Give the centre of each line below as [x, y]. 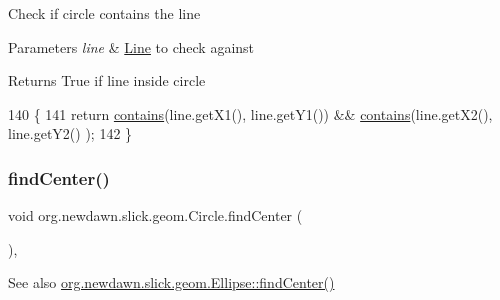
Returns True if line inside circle [107, 80]
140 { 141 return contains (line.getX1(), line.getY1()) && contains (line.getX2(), [250, 113]
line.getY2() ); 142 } [70, 133]
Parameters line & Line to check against [131, 46]
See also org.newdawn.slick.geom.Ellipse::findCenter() [171, 282]
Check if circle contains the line [104, 13]
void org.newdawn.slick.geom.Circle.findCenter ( [155, 215]
